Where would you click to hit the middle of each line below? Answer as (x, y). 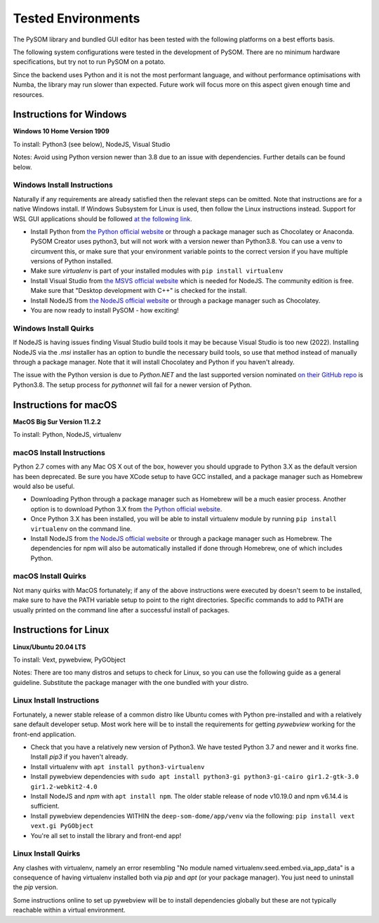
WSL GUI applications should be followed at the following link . (102, 218)
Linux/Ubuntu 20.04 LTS (49, 647)
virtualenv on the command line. (81, 529)
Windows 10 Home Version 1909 (61, 131)
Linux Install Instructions (56, 700)
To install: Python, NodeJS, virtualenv (67, 435)
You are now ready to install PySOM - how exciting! (105, 310)
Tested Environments (77, 18)
